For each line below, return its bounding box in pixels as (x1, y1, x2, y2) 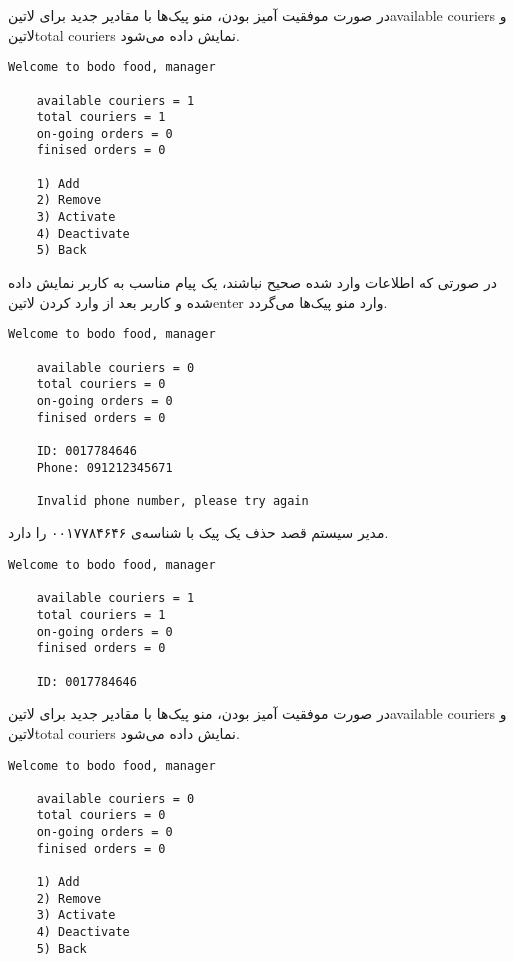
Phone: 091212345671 (36, 460, 173, 475)
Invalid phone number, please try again (36, 493, 309, 508)
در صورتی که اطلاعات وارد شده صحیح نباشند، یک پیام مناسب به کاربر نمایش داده (8, 272, 497, 293)
